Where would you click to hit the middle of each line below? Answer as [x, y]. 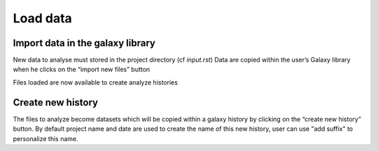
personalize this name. [45, 138]
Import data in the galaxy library [84, 43]
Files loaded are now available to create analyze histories [96, 82]
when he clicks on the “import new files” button [82, 69]
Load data [43, 18]
